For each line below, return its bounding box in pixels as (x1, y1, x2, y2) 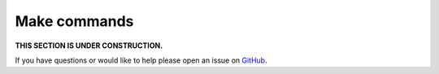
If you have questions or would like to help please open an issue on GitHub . (15, 55, 267, 65)
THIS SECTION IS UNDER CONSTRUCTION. (15, 41, 163, 50)
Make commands (15, 12, 134, 30)
